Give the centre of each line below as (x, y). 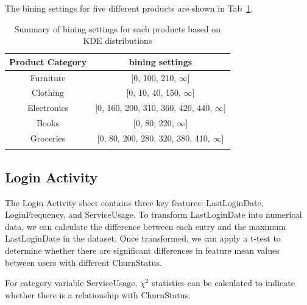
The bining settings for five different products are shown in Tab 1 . (129, 8)
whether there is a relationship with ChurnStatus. (98, 294)
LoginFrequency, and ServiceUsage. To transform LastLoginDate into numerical (153, 214)
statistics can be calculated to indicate (223, 283)
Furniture (48, 77)
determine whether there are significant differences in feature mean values (142, 250)
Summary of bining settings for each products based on (118, 28)
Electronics (48, 108)
